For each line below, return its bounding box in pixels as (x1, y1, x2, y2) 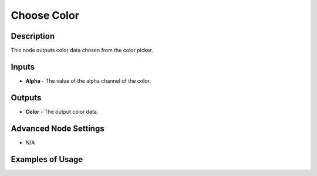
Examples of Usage (11, 154, 83, 164)
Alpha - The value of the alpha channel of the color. (25, 77, 151, 84)
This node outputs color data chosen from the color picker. (11, 47, 154, 54)
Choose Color (11, 9, 79, 22)
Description (11, 31, 55, 41)
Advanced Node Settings (11, 123, 105, 133)
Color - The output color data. (25, 108, 99, 115)
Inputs (11, 62, 35, 72)
